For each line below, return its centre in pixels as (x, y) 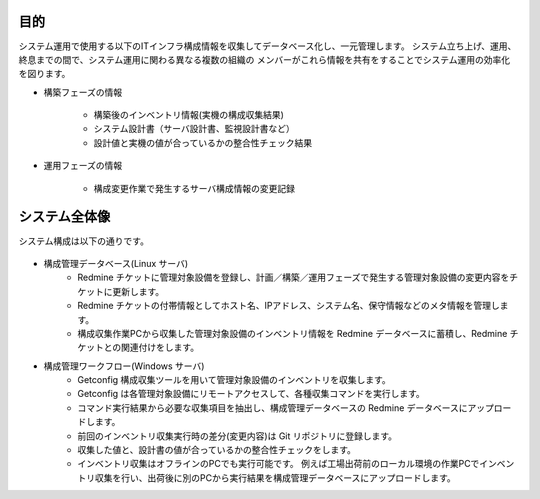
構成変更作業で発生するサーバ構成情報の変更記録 (194, 188)
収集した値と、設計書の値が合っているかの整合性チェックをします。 (217, 450)
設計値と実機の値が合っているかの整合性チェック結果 (203, 142)
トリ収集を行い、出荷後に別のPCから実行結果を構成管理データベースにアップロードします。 (267, 477)
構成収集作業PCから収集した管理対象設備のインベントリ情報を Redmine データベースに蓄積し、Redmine (292, 333)
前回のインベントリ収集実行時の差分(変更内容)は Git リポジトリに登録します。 (237, 436)
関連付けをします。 (160, 347)
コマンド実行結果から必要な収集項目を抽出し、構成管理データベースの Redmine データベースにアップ (286, 407)
